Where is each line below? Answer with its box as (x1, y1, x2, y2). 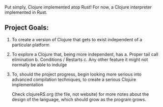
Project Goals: (4, 24, 49, 32)
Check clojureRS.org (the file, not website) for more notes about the (11, 91, 149, 97)
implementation (11, 81, 44, 87)
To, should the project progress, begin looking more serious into (11, 71, 142, 77)
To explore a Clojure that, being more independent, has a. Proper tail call (11, 51, 159, 57)
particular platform (11, 42, 50, 48)
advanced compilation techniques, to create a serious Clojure (11, 76, 136, 82)
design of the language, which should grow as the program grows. (11, 96, 147, 102)
